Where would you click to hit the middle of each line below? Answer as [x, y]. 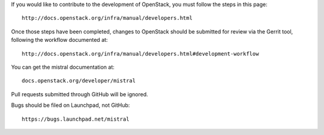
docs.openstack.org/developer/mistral [79, 81]
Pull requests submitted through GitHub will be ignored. [79, 94]
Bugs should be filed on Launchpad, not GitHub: [70, 105]
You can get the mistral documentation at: [63, 67]
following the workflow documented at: [59, 40]
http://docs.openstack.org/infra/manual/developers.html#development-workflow [140, 53]
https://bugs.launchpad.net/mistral [76, 119]
